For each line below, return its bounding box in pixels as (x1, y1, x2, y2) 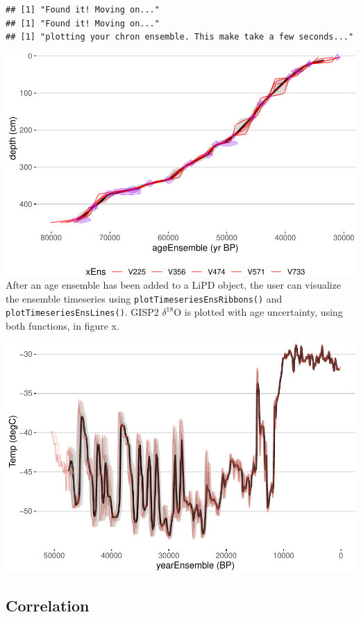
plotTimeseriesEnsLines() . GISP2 (6, 305, 159, 319)
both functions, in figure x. (6, 319, 119, 333)
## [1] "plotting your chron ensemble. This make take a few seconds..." (6, 32, 354, 42)
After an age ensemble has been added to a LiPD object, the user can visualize (6, 278, 342, 292)
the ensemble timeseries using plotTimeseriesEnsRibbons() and (6, 291, 283, 305)
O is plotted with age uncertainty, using (174, 305, 343, 319)
